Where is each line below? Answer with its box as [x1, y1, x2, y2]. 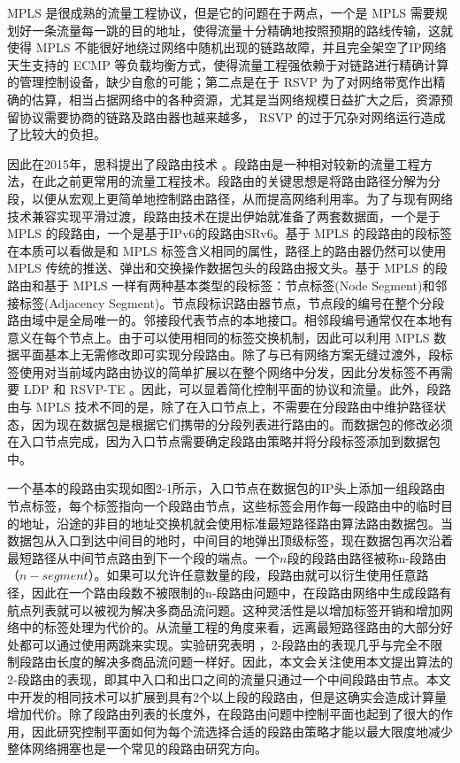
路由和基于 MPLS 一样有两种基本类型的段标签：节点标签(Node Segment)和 [7, 275, 435, 294]
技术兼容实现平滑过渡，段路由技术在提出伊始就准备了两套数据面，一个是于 [7, 206, 441, 225]
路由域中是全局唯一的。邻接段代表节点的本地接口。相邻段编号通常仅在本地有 [7, 311, 453, 329]
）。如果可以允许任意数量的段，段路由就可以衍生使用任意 [88, 566, 417, 584]
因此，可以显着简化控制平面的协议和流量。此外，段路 [142, 380, 452, 398]
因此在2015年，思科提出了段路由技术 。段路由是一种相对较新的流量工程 [7, 154, 420, 173]
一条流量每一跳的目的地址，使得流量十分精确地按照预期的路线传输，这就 [31, 20, 453, 39]
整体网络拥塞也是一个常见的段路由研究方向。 [7, 739, 267, 758]
